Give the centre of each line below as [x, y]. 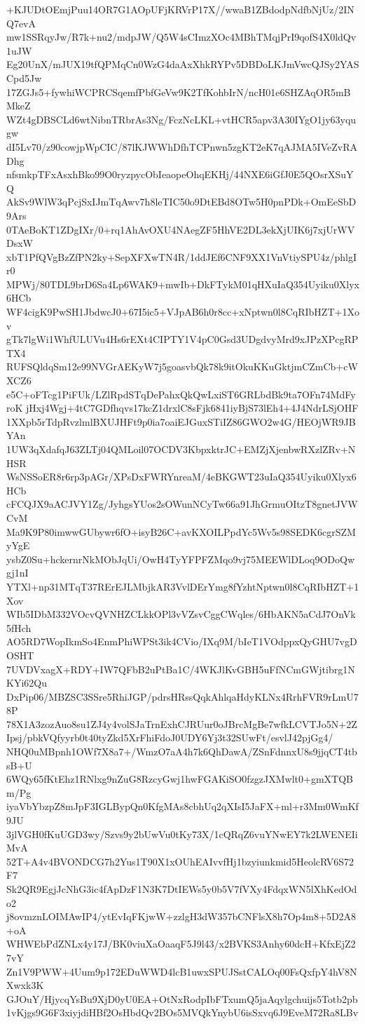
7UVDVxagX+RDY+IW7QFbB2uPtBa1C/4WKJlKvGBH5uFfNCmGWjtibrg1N [181, 669]
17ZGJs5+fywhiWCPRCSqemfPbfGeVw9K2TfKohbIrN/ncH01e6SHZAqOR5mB [179, 92]
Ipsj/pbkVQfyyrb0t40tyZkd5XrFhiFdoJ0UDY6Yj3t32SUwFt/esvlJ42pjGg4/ [170, 737]
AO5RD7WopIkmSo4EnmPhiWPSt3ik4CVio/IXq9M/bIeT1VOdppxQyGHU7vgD [182, 641]
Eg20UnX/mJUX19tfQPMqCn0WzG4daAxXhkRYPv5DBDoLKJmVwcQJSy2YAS [183, 64]
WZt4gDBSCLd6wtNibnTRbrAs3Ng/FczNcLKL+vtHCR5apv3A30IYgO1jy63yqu [181, 119]
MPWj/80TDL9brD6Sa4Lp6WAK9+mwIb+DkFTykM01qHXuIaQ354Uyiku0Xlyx [183, 284]
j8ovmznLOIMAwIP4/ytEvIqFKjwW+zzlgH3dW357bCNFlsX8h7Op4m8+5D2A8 [181, 916]
